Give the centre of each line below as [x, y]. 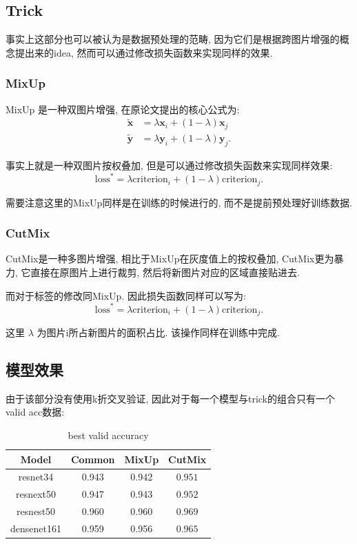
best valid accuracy [108, 435]
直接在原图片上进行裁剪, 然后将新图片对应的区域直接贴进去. [165, 272]
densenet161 [36, 528]
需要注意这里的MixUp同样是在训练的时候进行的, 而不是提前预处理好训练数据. [179, 202]
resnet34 [36, 477]
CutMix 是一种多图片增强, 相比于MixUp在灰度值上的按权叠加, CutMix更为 [170, 259]
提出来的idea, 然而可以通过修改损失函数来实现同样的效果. [144, 52]
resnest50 [36, 511]
